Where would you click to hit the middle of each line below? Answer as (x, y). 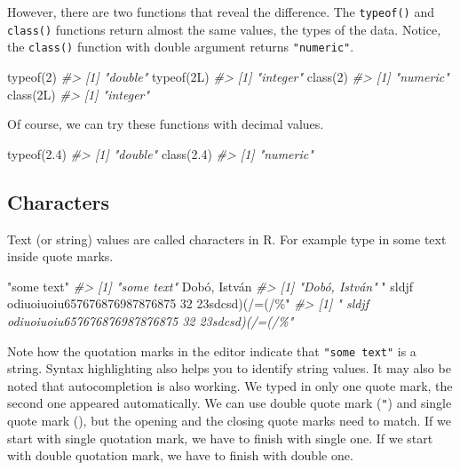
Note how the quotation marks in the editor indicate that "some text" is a (212, 351)
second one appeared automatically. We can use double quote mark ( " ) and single (230, 403)
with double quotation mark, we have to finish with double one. (180, 455)
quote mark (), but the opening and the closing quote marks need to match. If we (229, 421)
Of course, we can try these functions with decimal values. (166, 124)
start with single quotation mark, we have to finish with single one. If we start (220, 438)
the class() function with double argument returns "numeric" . (181, 47)
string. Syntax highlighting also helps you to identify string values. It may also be (229, 368)
